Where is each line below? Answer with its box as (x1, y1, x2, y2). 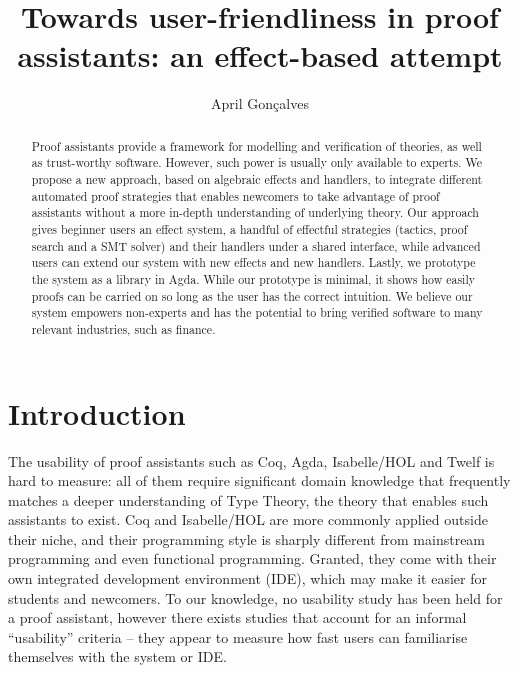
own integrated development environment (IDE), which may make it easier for (8, 568, 487, 589)
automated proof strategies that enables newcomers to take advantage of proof (31, 187, 440, 204)
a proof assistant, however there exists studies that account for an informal (8, 607, 467, 628)
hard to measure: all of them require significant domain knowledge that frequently (8, 470, 511, 491)
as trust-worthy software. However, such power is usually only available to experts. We (31, 154, 482, 171)
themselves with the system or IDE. (8, 646, 227, 667)
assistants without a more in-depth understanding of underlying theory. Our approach (31, 204, 479, 221)
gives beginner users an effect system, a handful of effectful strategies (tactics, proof (31, 220, 468, 237)
